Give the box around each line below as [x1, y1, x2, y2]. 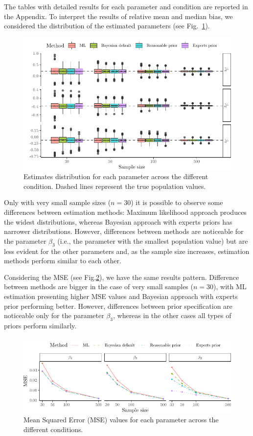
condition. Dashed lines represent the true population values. [23, 181, 206, 191]
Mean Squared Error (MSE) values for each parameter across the [23, 414, 219, 425]
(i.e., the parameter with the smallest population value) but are [57, 235, 248, 246]
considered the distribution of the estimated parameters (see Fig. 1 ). [4, 21, 210, 31]
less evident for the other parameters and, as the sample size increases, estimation [4, 246, 250, 256]
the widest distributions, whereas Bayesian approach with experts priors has [4, 216, 232, 227]
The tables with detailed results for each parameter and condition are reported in [4, 1, 248, 11]
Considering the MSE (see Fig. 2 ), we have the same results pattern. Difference [4, 272, 239, 282]
